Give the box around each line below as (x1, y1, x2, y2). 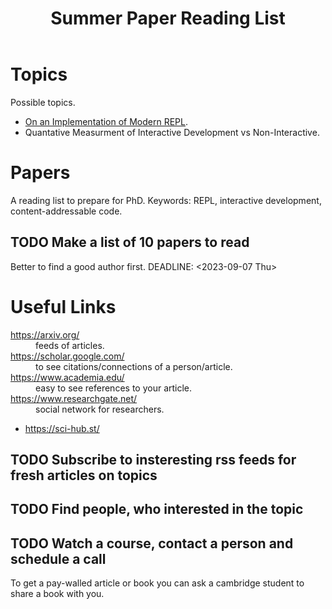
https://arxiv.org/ (10, 328, 80, 341)
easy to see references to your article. (35, 382, 193, 394)
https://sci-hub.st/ (24, 422, 100, 434)
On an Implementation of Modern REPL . (24, 115, 189, 127)
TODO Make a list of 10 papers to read (10, 234, 250, 251)
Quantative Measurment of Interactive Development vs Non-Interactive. (24, 126, 320, 138)
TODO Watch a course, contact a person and (10, 535, 294, 552)
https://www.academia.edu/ (10, 371, 125, 383)
